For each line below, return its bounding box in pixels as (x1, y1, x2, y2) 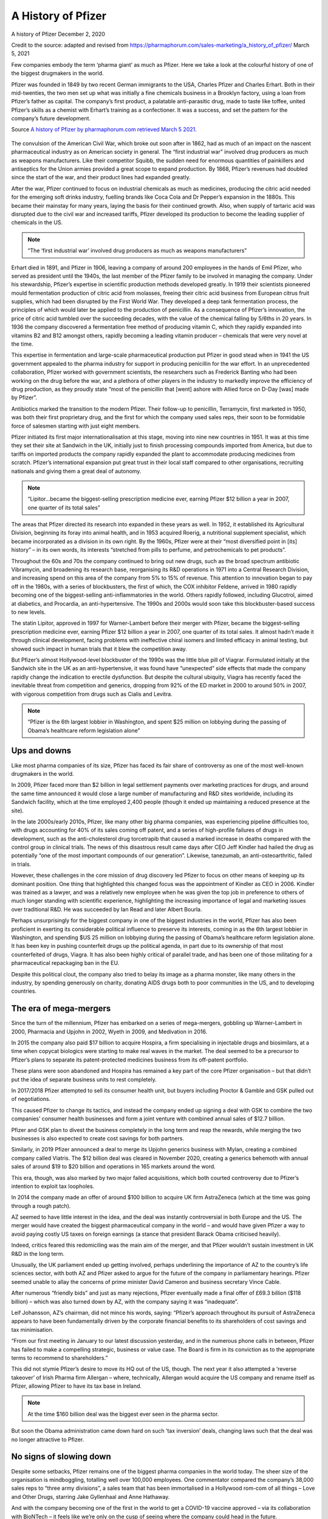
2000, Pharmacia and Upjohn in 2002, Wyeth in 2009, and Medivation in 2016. (11, 1027, 208, 1035)
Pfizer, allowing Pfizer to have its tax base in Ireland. (11, 1382, 142, 1390)
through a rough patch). (11, 1202, 71, 1209)
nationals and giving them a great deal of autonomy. (11, 467, 142, 475)
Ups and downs (11, 746, 72, 756)
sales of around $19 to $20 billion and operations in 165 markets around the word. (11, 1163, 216, 1170)
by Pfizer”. (11, 394, 38, 401)
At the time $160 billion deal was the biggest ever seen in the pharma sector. (27, 1410, 219, 1418)
